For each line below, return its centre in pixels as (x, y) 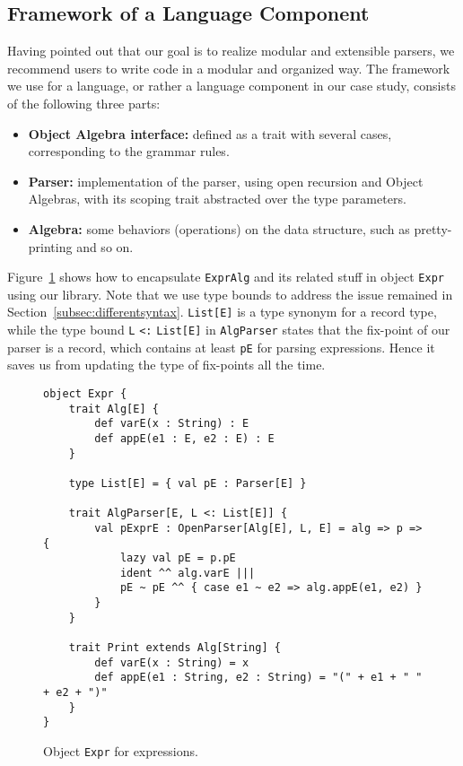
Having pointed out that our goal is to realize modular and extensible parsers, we (231, 51)
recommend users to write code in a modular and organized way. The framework (229, 68)
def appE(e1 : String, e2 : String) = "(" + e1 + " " (258, 678)
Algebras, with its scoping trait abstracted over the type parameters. (217, 199)
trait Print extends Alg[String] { (175, 648)
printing (50, 246)
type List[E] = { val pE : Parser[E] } (188, 483)
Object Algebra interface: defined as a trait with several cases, (210, 133)
